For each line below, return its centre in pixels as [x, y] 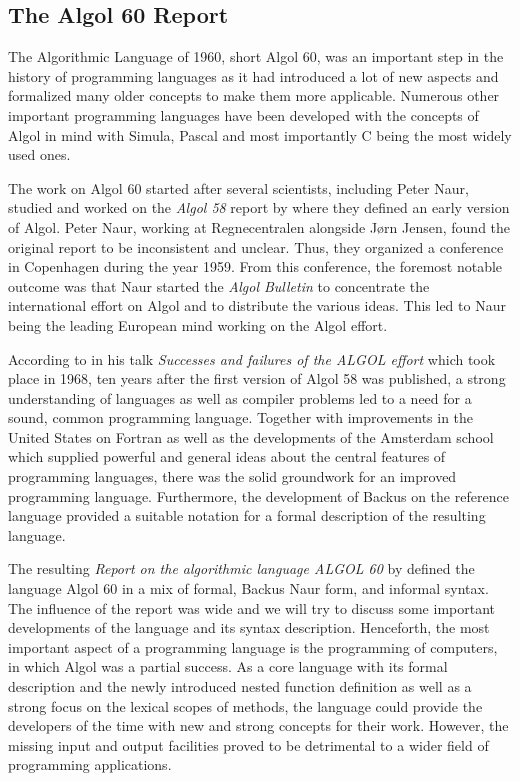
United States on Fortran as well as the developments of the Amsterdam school [251, 436]
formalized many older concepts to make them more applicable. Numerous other [254, 95]
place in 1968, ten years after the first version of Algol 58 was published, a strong [257, 378]
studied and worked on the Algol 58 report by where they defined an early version [259, 207]
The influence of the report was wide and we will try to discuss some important [252, 607]
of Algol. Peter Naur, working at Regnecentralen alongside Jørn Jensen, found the [259, 226]
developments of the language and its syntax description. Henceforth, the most [249, 627]
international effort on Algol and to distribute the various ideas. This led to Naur [257, 305]
